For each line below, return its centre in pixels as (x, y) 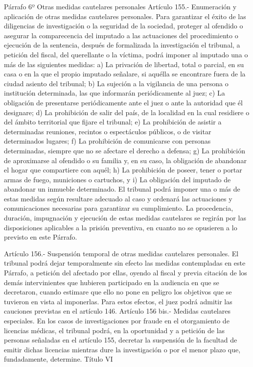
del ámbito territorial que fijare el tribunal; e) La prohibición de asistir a (113, 122)
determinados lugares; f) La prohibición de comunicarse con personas (107, 141)
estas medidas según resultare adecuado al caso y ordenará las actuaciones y (118, 198)
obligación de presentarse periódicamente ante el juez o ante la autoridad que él (123, 102)
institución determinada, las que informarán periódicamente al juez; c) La (115, 93)
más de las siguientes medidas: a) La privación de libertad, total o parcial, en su (124, 64)
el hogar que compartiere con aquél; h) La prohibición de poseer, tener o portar (123, 170)
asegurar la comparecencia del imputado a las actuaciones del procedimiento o (121, 35)
